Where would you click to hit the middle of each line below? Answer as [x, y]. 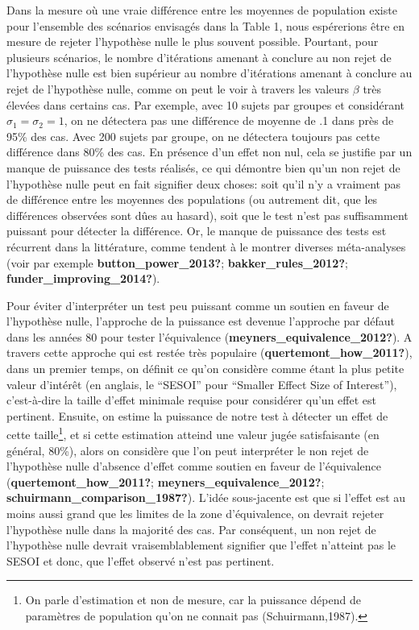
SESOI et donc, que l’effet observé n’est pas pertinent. [141, 560]
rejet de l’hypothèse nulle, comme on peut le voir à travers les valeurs [178, 88]
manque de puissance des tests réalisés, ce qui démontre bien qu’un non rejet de [203, 167]
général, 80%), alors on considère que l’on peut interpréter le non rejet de [188, 450]
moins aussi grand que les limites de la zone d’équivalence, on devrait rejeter [195, 514]
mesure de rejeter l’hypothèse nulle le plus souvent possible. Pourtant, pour [193, 41]
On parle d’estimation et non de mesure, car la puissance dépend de [193, 600]
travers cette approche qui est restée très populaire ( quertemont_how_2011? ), [209, 352]
